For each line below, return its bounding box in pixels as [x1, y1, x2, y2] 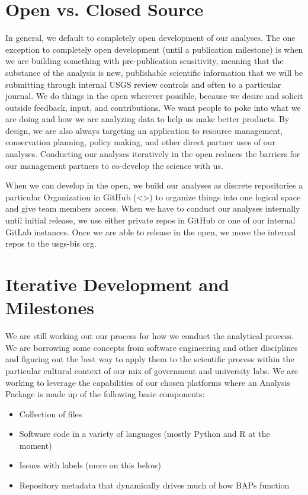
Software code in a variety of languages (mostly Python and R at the [19, 427, 270, 440]
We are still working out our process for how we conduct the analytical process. [5, 330, 294, 342]
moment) [19, 439, 52, 451]
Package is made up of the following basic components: [5, 388, 205, 400]
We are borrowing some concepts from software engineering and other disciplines [5, 341, 298, 353]
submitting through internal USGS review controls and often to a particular [5, 78, 281, 90]
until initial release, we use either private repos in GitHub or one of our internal [5, 214, 296, 226]
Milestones [5, 295, 94, 320]
